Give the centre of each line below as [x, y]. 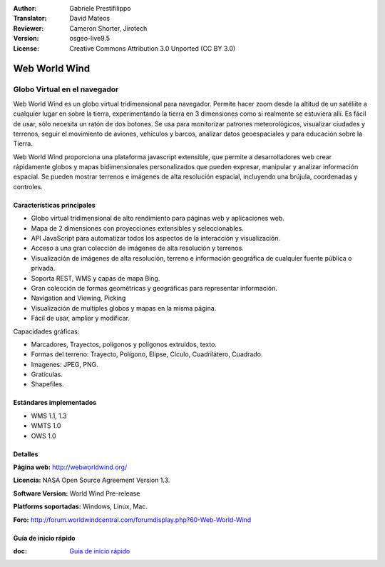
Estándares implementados [55, 403]
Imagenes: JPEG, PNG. [65, 364]
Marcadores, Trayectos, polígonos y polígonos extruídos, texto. [124, 344]
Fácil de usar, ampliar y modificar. [81, 318]
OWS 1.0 [43, 436]
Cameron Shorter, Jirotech [108, 28]
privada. [43, 269]
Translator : [30, 19]
